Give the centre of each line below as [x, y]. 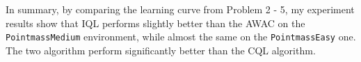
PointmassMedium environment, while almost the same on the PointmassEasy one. [181, 37]
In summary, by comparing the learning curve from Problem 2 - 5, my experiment [180, 9]
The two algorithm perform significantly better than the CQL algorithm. [161, 50]
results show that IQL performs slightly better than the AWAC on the [155, 23]
